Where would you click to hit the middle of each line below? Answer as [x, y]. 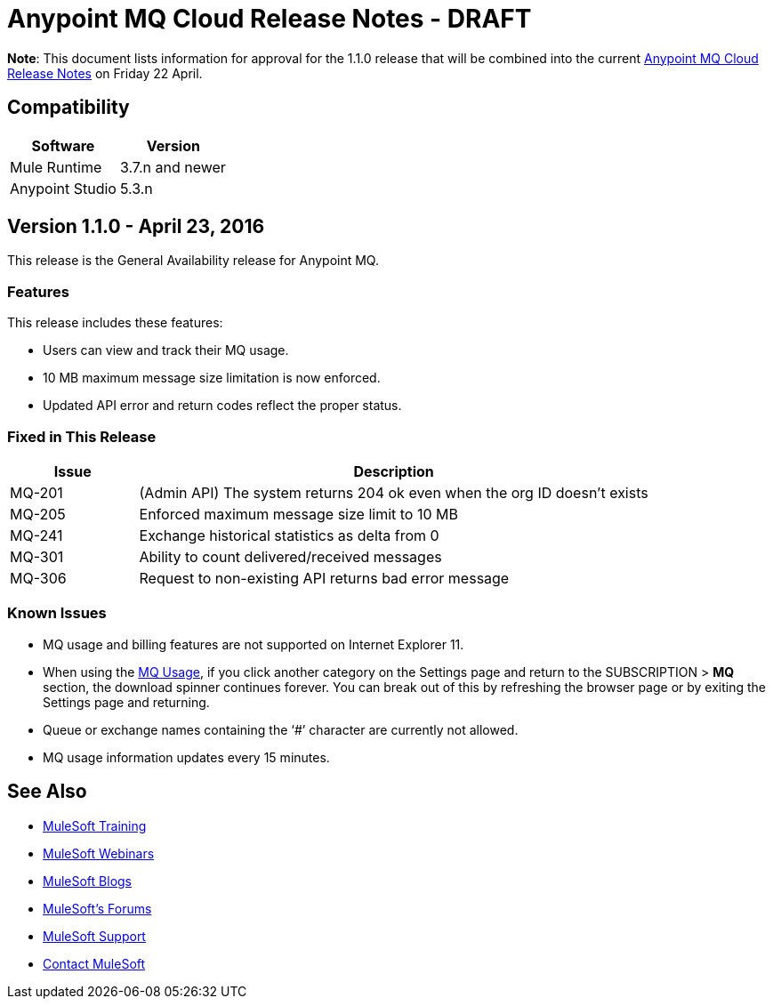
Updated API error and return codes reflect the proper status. [222, 406]
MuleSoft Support [94, 936]
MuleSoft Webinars [99, 853]
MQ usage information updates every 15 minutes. [186, 757]
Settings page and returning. [126, 702]
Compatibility [68, 108]
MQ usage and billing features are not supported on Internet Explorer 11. [254, 644]
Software [63, 145]
